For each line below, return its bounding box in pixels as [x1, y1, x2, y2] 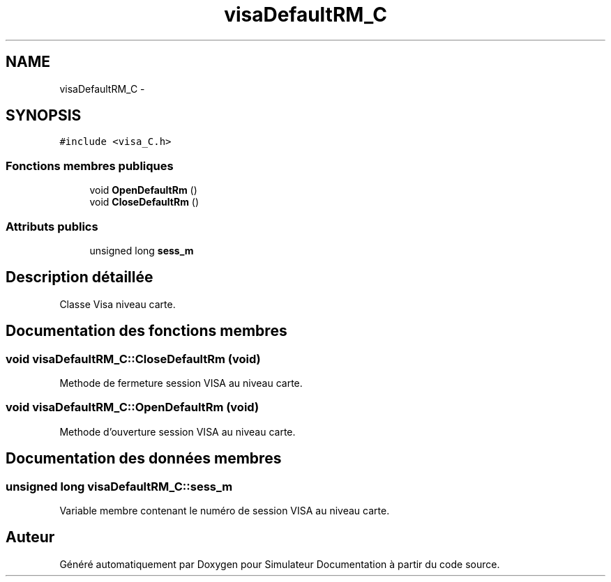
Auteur [6, 528, 55, 546]
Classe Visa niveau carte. [59, 298, 176, 310]
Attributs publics [6, 219, 98, 233]
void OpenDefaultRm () [89, 184, 197, 197]
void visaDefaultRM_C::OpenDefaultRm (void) [6, 400, 259, 415]
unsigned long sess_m [89, 244, 194, 256]
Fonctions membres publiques [6, 158, 174, 173]
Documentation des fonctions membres [6, 322, 287, 340]
